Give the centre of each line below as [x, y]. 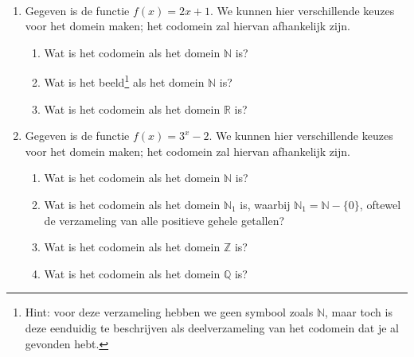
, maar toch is [359, 312]
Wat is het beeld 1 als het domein [124, 81]
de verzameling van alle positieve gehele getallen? [164, 220]
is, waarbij [265, 204]
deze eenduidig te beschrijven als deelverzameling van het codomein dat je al [212, 327]
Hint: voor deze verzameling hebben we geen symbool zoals [169, 312]
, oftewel [380, 204]
